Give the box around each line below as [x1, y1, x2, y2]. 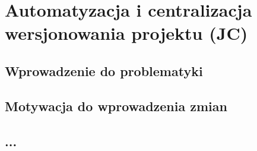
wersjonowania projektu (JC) [5, 21, 248, 45]
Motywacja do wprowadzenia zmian [5, 96, 227, 115]
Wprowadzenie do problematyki [5, 61, 203, 80]
